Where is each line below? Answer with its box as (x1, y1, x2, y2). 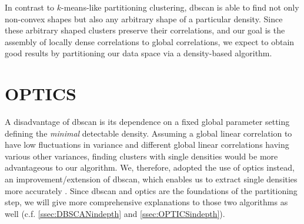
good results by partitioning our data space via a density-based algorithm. (5, 47, 272, 59)
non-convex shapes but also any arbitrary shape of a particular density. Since (5, 12, 283, 25)
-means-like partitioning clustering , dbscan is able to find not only (61, 1, 299, 13)
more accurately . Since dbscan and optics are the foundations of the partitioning (5, 184, 298, 196)
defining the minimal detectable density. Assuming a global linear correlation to (5, 127, 292, 139)
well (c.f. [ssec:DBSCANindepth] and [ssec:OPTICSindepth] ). (5, 207, 225, 219)
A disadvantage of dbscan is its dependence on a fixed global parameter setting (5, 116, 290, 128)
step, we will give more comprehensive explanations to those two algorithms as (5, 196, 288, 208)
